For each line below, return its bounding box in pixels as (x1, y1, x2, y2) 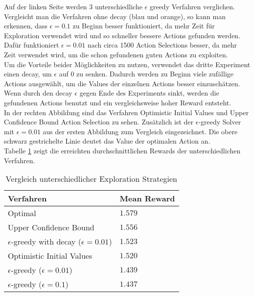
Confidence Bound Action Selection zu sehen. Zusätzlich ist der (4, 117, 194, 127)
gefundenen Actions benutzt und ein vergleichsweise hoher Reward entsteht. (4, 97, 231, 107)
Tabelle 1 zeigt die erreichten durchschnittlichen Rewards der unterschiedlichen (4, 145, 241, 155)
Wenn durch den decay (4, 88, 72, 98)
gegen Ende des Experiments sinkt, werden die (79, 88, 219, 98)
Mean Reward (119, 193, 175, 204)
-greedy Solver (198, 117, 241, 127)
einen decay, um (4, 69, 52, 79)
